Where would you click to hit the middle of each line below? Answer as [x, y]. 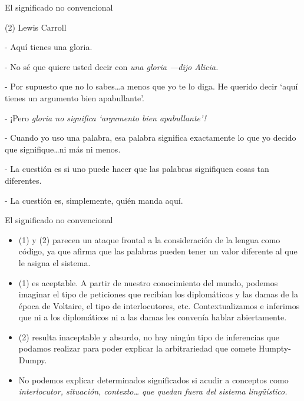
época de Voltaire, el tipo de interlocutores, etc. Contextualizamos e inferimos [159, 305]
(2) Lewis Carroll [36, 27]
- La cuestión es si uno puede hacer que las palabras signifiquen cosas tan [137, 169]
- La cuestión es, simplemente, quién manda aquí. [94, 200]
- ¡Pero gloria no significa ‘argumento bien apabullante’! [105, 117]
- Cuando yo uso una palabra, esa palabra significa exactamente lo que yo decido [151, 137]
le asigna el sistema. [54, 262]
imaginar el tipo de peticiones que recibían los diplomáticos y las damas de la [158, 294]
